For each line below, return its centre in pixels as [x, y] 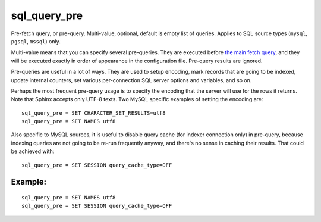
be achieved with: [33, 151]
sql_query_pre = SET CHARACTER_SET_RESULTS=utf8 [94, 113]
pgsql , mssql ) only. [36, 41]
